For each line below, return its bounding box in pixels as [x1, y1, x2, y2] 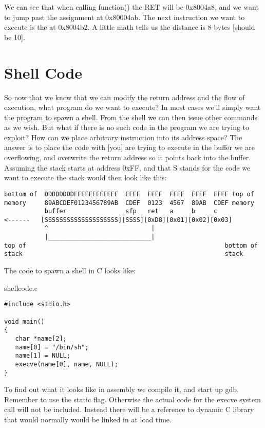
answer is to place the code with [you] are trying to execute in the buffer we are [4, 142, 255, 153]
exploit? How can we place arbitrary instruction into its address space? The [4, 132, 242, 142]
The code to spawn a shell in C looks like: [4, 265, 136, 276]
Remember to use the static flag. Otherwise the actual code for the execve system [4, 394, 261, 404]
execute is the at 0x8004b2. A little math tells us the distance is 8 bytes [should [4, 22, 255, 32]
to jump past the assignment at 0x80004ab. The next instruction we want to [4, 11, 245, 22]
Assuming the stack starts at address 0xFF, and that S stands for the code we [4, 162, 251, 173]
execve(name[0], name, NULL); [15, 360, 118, 368]
